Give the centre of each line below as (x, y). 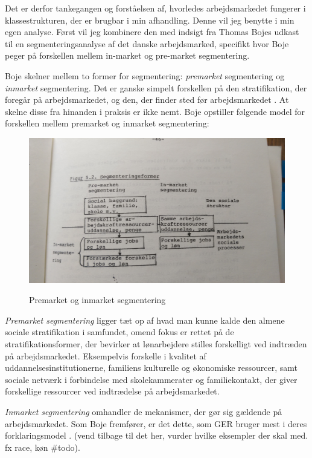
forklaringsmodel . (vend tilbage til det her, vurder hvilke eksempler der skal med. (157, 435)
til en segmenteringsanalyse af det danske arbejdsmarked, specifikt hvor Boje (147, 43)
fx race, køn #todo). (43, 447)
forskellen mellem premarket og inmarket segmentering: (107, 123)
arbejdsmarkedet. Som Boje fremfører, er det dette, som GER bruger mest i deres (156, 423)
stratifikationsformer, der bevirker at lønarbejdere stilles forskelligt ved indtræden (156, 344)
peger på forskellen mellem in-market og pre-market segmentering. (127, 55)
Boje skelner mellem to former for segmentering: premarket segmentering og (145, 75)
